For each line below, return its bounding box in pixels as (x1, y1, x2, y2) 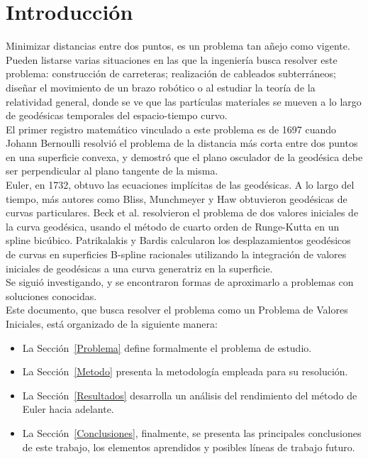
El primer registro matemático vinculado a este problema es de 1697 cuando (6, 121, 337, 136)
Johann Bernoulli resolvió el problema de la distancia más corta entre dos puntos (6, 136, 358, 150)
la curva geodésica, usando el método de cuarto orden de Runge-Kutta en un (6, 219, 340, 233)
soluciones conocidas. (6, 288, 97, 303)
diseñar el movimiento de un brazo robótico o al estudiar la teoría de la (6, 79, 316, 94)
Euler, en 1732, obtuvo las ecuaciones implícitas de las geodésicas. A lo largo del (6, 177, 355, 192)
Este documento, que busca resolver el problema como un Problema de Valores (6, 302, 348, 317)
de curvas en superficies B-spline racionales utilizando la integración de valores (6, 247, 347, 262)
